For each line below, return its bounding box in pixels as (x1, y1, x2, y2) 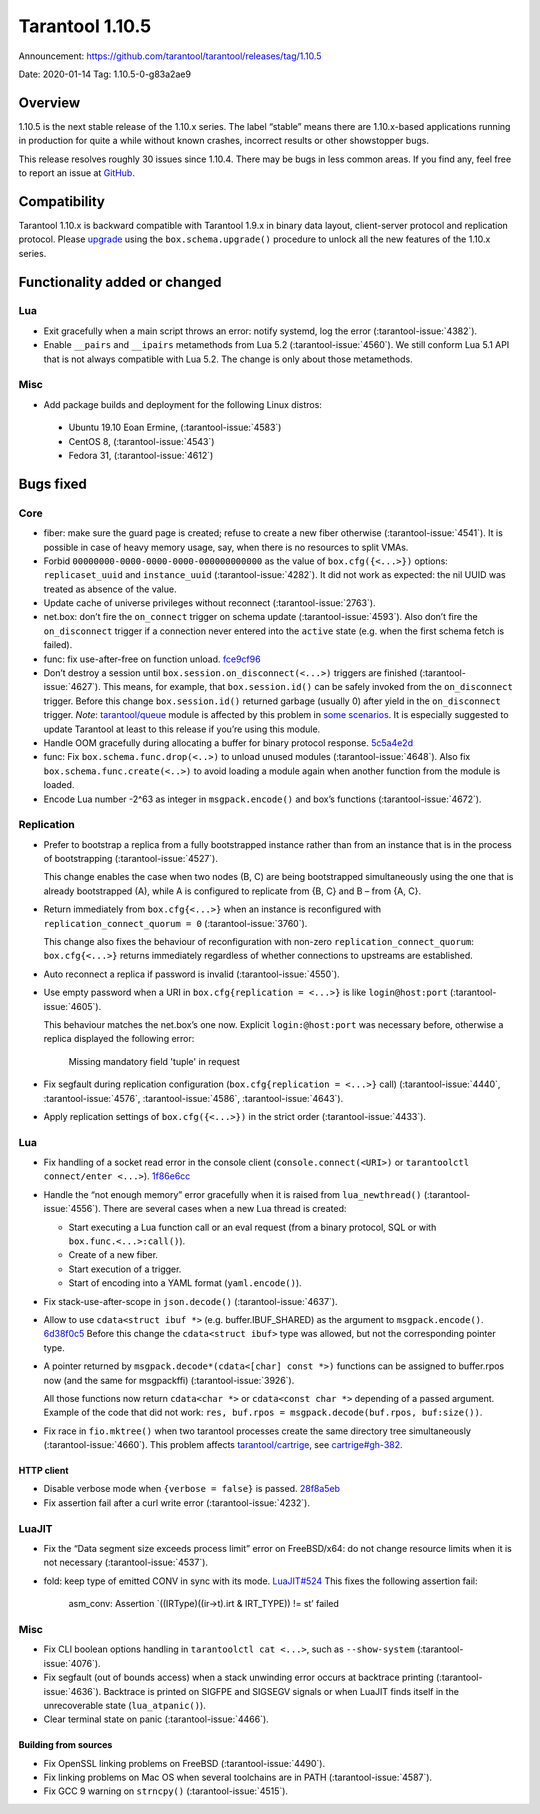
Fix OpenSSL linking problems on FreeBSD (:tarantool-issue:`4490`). (43, 1757, 325, 1769)
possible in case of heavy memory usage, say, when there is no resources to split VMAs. (43, 541, 409, 553)
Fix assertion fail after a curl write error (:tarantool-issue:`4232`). (43, 1496, 310, 1509)
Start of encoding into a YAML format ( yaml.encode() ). (68, 1277, 302, 1289)
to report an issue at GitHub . (18, 167, 135, 179)
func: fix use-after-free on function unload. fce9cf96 (43, 653, 261, 665)
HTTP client (18, 1465, 69, 1477)
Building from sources (18, 1739, 113, 1751)
